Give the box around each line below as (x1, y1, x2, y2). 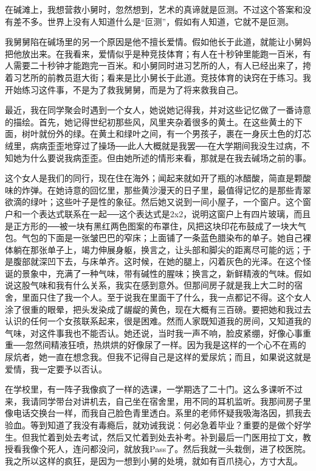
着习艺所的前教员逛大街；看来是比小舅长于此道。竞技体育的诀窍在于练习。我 (5, 71, 311, 83)
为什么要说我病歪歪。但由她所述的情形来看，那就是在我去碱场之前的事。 (21, 151, 311, 164)
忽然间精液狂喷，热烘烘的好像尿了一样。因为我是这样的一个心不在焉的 (25, 338, 306, 351)
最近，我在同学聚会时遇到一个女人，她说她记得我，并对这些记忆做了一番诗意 (5, 103, 311, 116)
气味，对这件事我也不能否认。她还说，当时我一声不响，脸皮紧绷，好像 (5, 326, 286, 339)
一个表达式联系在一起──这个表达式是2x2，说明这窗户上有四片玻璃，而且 (21, 207, 311, 220)
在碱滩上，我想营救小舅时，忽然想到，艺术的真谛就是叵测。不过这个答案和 (5, 3, 303, 15)
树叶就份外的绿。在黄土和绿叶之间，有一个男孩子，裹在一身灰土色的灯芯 (21, 127, 311, 140)
